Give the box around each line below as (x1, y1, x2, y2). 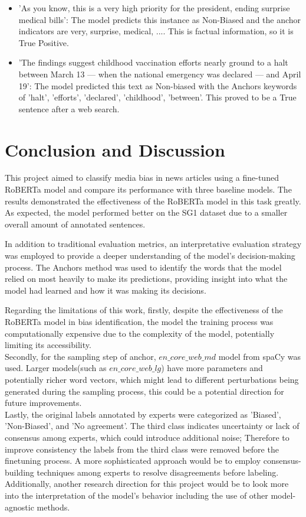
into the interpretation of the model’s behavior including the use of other (5, 489, 268, 501)
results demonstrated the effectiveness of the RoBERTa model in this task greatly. (5, 194, 301, 207)
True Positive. (18, 36, 69, 48)
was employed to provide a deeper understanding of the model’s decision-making (5, 249, 295, 262)
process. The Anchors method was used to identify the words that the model (5, 261, 282, 273)
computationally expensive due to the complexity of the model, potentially (5, 327, 275, 339)
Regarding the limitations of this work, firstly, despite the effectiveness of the (5, 304, 283, 316)
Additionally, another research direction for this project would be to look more (5, 477, 289, 490)
